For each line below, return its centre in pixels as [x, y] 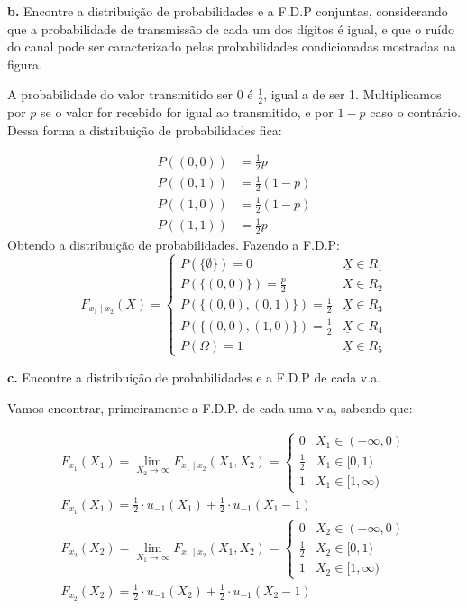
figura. [25, 64]
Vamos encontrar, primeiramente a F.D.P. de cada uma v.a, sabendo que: [210, 407]
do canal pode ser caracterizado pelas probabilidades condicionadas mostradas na [232, 46]
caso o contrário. [416, 112]
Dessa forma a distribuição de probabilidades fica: [145, 129]
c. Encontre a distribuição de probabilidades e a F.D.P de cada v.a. [194, 377]
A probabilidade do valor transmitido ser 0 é [130, 94]
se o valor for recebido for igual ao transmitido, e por [187, 112]
